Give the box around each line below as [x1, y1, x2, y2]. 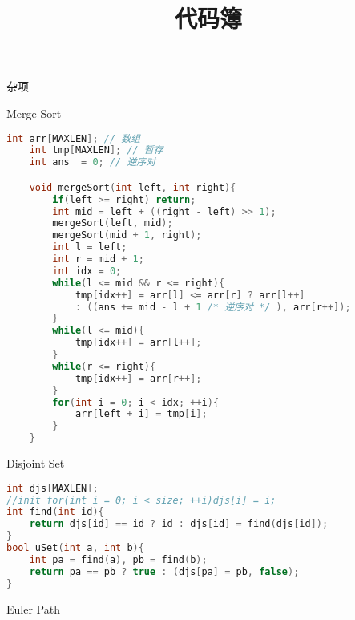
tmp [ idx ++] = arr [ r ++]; [75, 372, 202, 384]
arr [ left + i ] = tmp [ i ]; [75, 408, 208, 420]
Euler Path [6, 600, 60, 617]
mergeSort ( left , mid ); [52, 217, 173, 229]
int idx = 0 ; [52, 265, 122, 277]
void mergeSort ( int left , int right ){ [29, 181, 236, 193]
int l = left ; [52, 241, 127, 253]
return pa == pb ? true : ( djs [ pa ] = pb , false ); [29, 565, 300, 577]
